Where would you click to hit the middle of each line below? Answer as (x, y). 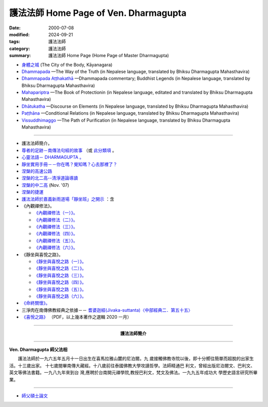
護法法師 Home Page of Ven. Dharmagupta (98, 13)
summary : (20, 56)
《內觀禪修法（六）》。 (56, 248)
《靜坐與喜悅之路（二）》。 (60, 269)
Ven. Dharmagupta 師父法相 (38, 349)
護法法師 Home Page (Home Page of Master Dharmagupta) (109, 56)
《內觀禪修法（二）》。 (56, 220)
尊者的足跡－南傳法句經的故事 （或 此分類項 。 (69, 150)
